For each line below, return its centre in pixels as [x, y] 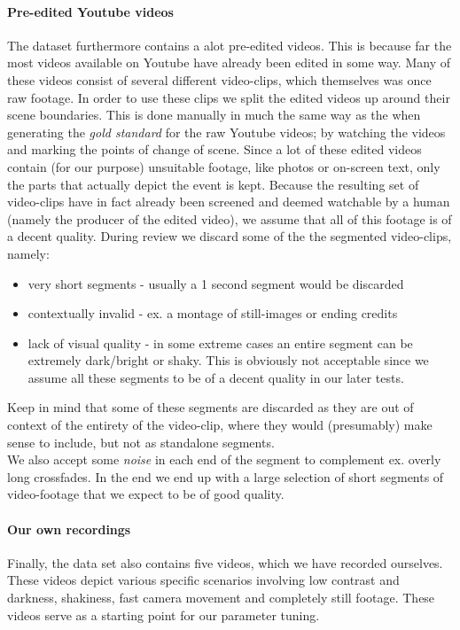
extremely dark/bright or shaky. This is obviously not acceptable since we [228, 360]
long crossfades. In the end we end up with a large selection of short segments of [226, 476]
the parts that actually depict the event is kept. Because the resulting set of [213, 184]
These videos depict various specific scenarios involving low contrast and [203, 580]
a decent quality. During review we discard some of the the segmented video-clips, [230, 236]
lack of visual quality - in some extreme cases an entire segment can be [220, 342]
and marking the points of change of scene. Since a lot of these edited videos [214, 149]
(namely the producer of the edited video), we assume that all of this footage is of [230, 218]
